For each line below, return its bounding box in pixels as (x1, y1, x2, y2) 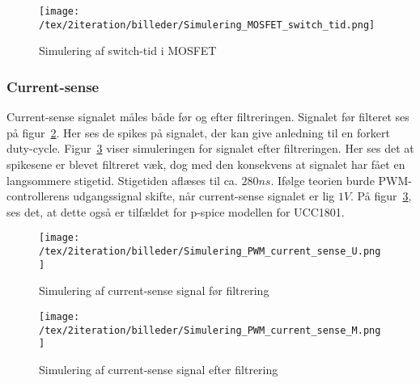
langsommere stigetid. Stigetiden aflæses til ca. (6, 171, 238, 188)
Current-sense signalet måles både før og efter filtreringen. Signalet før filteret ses (6, 108, 409, 125)
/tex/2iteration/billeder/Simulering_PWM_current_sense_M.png (39, 324, 381, 336)
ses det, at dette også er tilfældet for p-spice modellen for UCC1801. (6, 203, 345, 220)
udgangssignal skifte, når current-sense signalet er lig (73, 187, 335, 204)
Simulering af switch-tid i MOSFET (39, 42, 217, 59)
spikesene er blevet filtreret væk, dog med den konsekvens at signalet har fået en (6, 155, 405, 172)
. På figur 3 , (350, 187, 412, 204)
